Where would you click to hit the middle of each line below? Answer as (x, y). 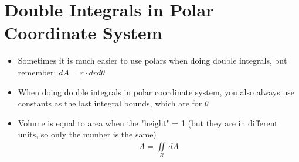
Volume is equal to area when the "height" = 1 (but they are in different (148, 123)
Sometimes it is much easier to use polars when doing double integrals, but (152, 61)
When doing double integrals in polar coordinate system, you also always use (156, 92)
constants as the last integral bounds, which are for (110, 103)
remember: (37, 72)
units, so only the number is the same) (87, 134)
